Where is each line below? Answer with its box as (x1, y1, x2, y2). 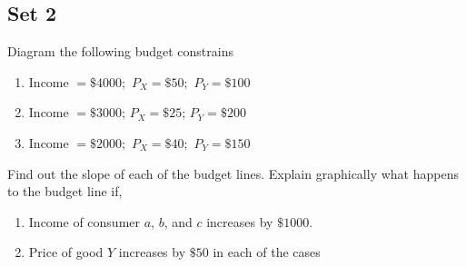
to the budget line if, (7, 182, 123, 201)
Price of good (28, 242, 104, 262)
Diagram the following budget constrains (7, 42, 233, 61)
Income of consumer (28, 212, 141, 231)
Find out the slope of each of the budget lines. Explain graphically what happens (7, 163, 459, 183)
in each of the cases (213, 242, 321, 262)
